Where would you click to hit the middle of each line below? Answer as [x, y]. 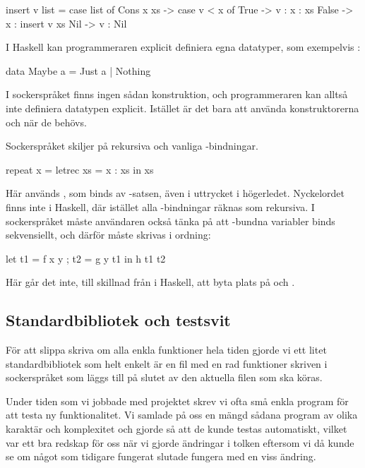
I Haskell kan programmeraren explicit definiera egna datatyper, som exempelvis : [183, 47]
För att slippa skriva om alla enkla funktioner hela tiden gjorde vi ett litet [166, 350]
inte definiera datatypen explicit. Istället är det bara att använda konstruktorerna [182, 108]
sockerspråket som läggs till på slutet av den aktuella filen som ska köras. [164, 377]
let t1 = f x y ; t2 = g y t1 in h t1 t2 [86, 258]
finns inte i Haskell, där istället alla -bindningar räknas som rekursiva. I [160, 206]
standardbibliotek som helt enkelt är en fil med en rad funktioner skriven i [167, 363]
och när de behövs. [46, 122]
